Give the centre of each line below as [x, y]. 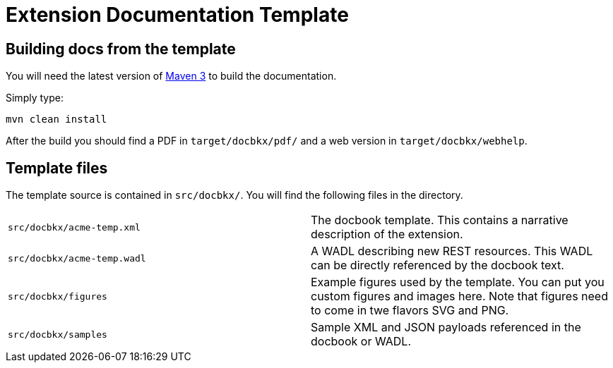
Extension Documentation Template [177, 15]
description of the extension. [387, 234]
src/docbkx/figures [58, 296]
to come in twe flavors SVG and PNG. [410, 311]
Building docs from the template [121, 49]
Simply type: [35, 98]
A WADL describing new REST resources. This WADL [452, 251]
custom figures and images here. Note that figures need [459, 296]
